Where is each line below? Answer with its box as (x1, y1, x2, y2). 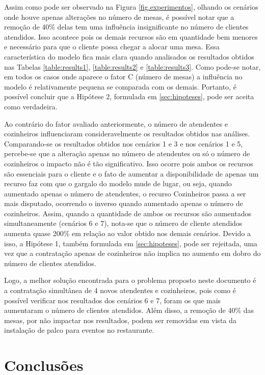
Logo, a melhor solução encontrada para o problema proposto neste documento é (4, 275, 256, 285)
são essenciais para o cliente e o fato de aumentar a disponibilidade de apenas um (4, 168, 259, 179)
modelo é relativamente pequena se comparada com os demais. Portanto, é (4, 81, 236, 92)
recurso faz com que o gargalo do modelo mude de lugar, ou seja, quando (4, 178, 232, 189)
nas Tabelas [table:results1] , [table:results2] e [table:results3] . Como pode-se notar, (4, 61, 261, 72)
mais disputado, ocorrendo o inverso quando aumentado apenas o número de (4, 198, 243, 209)
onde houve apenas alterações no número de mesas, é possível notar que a (4, 11, 234, 22)
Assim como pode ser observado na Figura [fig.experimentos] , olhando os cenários (4, 2, 258, 12)
